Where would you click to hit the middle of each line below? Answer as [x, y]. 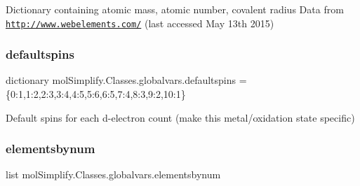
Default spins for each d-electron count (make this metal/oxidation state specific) [180, 117]
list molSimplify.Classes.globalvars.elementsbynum [113, 174]
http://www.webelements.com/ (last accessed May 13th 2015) [140, 23]
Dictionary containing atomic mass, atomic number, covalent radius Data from [175, 9]
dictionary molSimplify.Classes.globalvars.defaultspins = [126, 80]
